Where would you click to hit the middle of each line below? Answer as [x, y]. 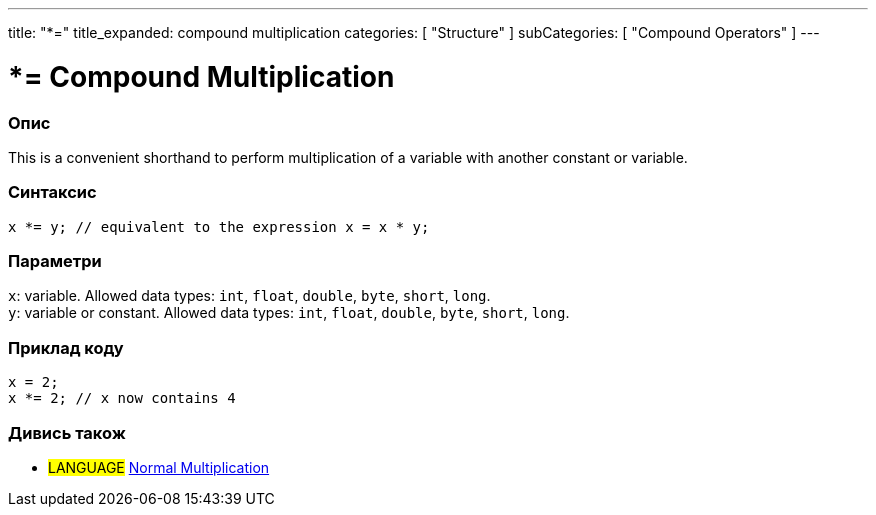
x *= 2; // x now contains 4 [122, 398]
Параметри [55, 261]
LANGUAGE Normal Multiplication [159, 467]
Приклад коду [66, 347]
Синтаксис [52, 192]
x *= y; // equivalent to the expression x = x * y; [219, 226]
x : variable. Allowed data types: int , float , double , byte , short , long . [249, 296]
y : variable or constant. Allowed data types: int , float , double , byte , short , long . [289, 313]
